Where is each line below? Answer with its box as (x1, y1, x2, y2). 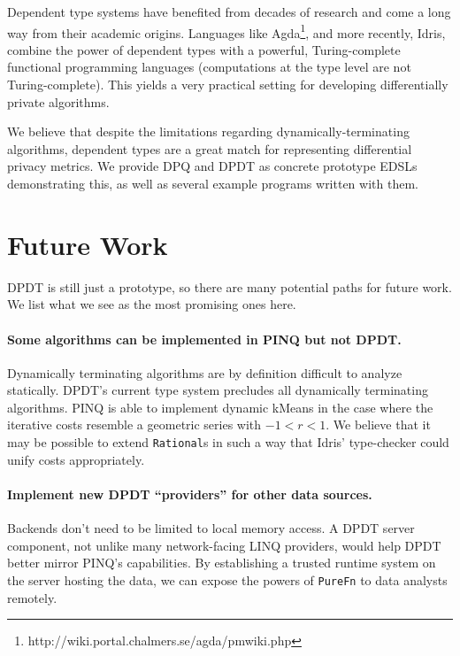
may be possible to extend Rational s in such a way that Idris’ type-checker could (7, 433, 449, 451)
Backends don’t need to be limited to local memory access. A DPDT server (7, 519, 415, 537)
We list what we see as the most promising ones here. (7, 295, 296, 313)
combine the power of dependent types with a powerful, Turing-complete (7, 40, 401, 58)
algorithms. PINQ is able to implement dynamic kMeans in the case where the (7, 397, 433, 416)
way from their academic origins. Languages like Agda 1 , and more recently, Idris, (7, 20, 446, 42)
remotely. (7, 588, 57, 606)
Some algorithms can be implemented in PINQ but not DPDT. (7, 329, 402, 348)
